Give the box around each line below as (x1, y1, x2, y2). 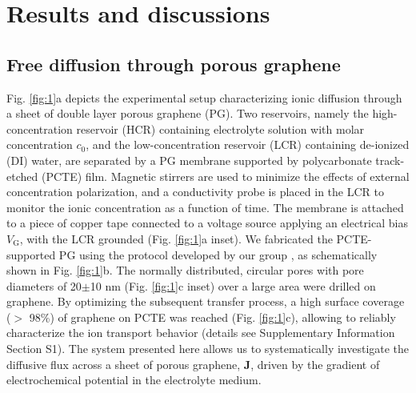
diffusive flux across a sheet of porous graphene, (6, 355, 241, 372)
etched (6, 167, 38, 184)
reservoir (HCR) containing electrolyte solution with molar (76, 120, 365, 137)
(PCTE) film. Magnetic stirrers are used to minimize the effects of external (41, 167, 410, 184)
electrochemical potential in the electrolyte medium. (6, 371, 262, 388)
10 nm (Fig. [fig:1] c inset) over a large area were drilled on (90, 277, 376, 294)
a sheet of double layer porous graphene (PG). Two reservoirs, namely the (6, 105, 369, 122)
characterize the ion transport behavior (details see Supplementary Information (6, 324, 395, 341)
